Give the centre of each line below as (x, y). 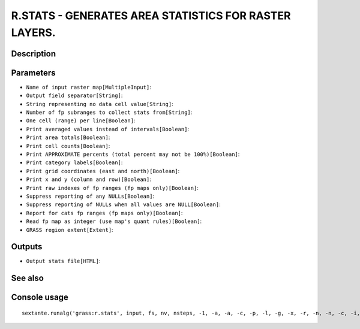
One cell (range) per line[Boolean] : (81, 120)
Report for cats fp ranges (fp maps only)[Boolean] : (104, 213)
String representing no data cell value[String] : (100, 104)
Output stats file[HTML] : (63, 261)
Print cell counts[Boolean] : (68, 146)
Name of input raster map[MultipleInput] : (88, 87)
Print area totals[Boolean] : (68, 137)
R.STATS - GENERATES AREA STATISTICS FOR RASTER (151, 16)
